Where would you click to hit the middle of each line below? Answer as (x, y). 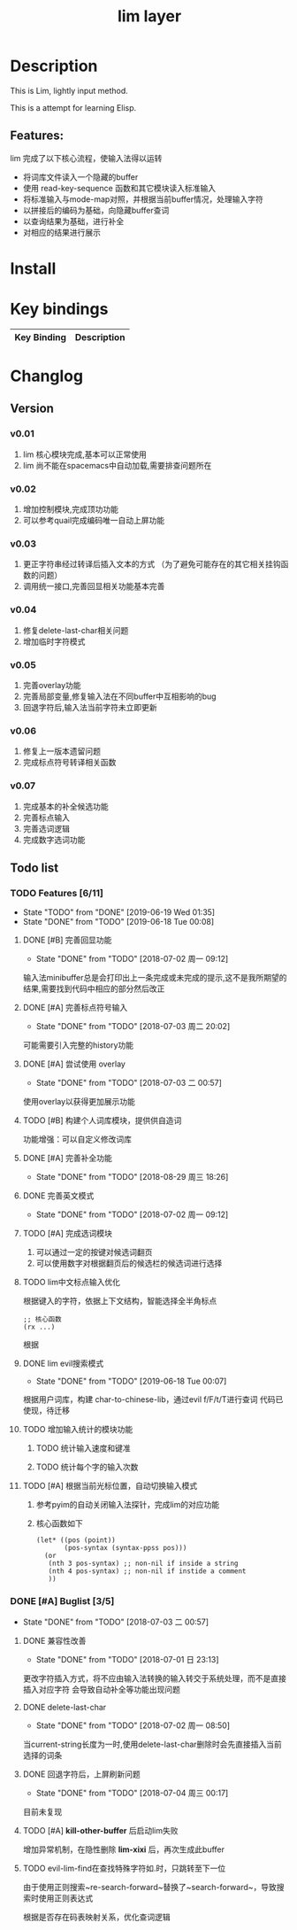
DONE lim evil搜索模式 (63, 1364)
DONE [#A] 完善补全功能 (68, 1159)
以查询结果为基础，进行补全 (73, 221)
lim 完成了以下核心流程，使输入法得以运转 (86, 158)
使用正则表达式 (66, 1898)
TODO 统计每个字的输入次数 (87, 1467)
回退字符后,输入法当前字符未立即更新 (90, 707)
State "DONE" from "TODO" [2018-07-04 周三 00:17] (132, 1793)
